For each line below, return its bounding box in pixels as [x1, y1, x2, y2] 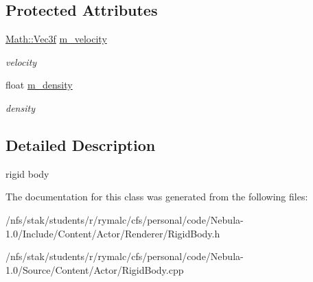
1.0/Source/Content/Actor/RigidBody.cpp [5, 262, 184, 277]
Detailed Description [5, 134, 156, 155]
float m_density [5, 78, 73, 92]
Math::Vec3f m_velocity [5, 32, 107, 46]
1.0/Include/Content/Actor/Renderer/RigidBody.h [5, 226, 220, 240]
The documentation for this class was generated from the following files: [5, 189, 308, 204]
